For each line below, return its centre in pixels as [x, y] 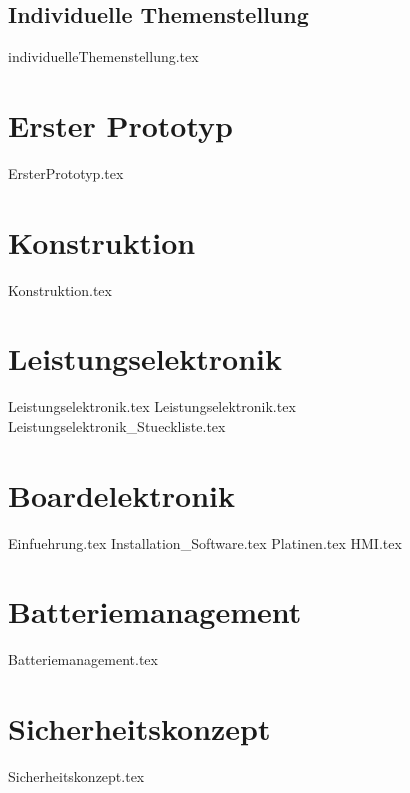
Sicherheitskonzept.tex [76, 776]
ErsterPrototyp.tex [66, 172]
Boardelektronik [121, 494]
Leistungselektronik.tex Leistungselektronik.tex [152, 406]
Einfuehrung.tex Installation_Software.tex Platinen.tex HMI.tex [205, 542]
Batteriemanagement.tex [83, 659]
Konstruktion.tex [60, 289]
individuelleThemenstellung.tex [103, 56]
